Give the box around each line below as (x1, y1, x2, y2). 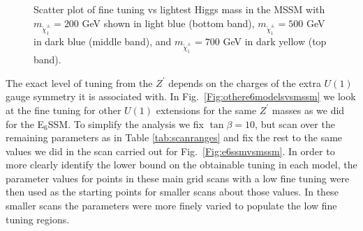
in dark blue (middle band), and (34, 33, 172, 48)
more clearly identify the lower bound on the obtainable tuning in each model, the (6, 157, 357, 172)
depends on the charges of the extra (168, 75, 321, 90)
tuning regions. (6, 212, 70, 226)
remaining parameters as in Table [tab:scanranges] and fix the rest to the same (6, 130, 343, 145)
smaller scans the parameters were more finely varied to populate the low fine (6, 198, 337, 213)
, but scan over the (255, 116, 335, 131)
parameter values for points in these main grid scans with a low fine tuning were (6, 170, 350, 185)
